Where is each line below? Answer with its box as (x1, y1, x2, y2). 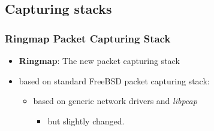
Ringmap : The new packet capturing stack (19, 54, 180, 66)
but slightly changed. (47, 114, 125, 127)
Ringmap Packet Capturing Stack (5, 31, 171, 45)
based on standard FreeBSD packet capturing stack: (19, 74, 210, 87)
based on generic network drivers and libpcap (33, 95, 197, 107)
